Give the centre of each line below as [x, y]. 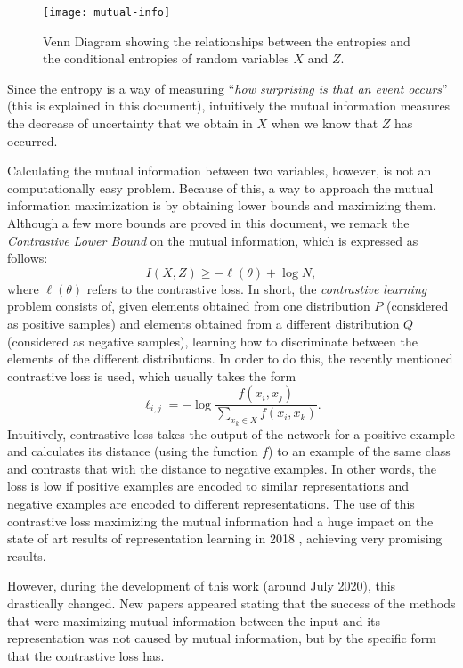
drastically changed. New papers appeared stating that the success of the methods [231, 603]
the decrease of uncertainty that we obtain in [130, 123]
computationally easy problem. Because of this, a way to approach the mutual [220, 187]
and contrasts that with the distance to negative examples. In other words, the [222, 468]
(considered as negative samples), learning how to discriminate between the [212, 341]
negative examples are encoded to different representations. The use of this [211, 503]
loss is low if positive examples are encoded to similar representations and [208, 486]
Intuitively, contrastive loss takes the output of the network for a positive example [231, 433]
